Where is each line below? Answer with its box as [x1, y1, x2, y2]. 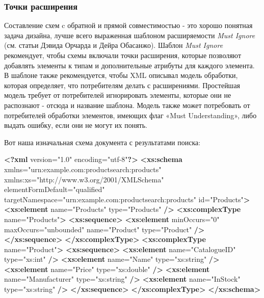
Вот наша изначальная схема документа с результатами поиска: [4, 137, 201, 147]
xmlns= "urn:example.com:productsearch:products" [4, 164, 162, 174]
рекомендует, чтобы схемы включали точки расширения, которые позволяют [4, 50, 242, 60]
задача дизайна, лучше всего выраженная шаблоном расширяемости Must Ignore [4, 30, 255, 40]
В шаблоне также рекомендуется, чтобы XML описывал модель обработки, [4, 70, 238, 80]
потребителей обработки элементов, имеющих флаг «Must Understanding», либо [4, 110, 257, 120]
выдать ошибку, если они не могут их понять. [4, 120, 147, 130]
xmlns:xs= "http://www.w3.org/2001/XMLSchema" [4, 174, 164, 184]
